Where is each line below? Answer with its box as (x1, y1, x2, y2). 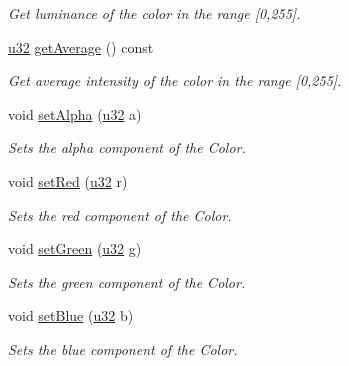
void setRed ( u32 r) (8, 170, 128, 191)
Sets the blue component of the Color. (8, 338, 238, 359)
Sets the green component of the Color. (8, 271, 246, 292)
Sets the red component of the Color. (8, 204, 232, 225)
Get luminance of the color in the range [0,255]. (8, 3, 301, 23)
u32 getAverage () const (8, 36, 154, 57)
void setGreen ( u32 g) (8, 238, 142, 259)
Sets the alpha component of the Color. (8, 137, 246, 158)
